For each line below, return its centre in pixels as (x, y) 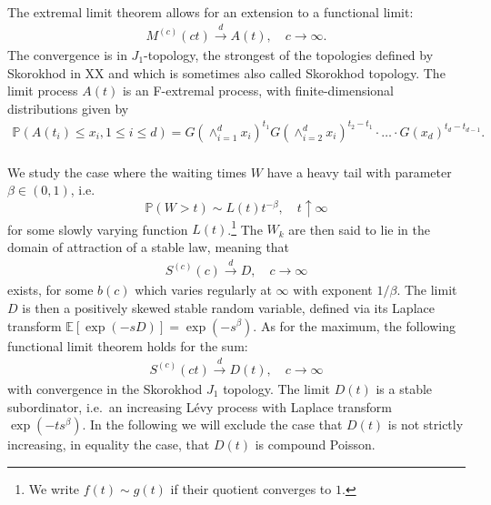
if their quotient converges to (251, 488)
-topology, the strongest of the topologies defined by (289, 55)
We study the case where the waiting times (127, 172)
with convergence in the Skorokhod (105, 388)
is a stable (404, 388)
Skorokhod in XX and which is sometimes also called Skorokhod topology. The (226, 72)
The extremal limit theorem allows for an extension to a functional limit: (210, 11)
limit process (43, 91)
